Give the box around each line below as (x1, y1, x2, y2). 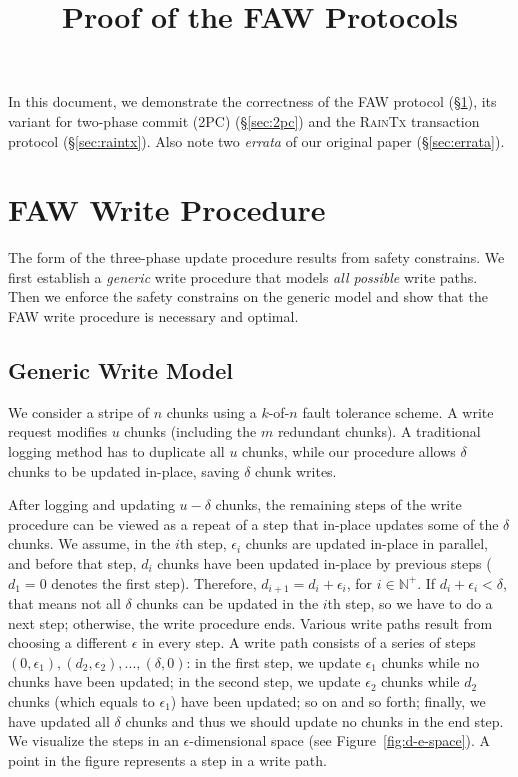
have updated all (8, 710, 110, 731)
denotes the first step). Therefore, (51, 572, 257, 593)
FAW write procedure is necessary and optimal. (8, 306, 299, 327)
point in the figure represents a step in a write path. (8, 749, 327, 770)
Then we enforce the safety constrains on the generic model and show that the (8, 286, 488, 307)
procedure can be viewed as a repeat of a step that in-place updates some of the (8, 513, 499, 534)
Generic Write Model (8, 355, 233, 386)
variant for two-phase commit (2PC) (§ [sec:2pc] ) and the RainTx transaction (8, 110, 480, 131)
